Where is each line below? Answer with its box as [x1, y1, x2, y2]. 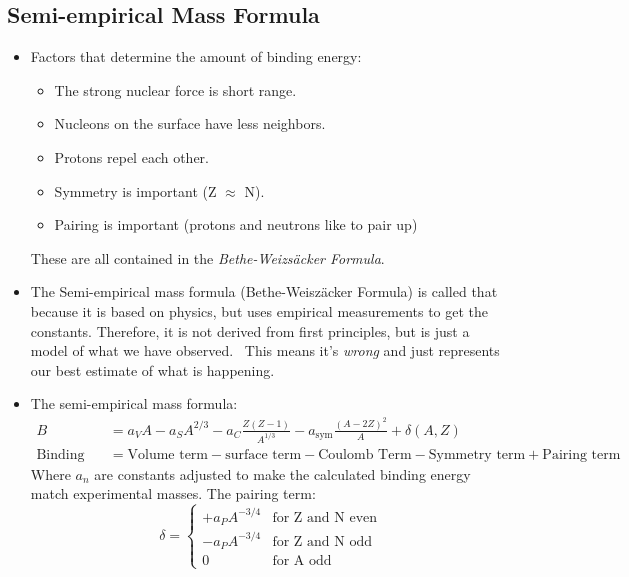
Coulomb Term [318, 447, 412, 462]
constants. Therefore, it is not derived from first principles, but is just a [30, 320, 470, 341]
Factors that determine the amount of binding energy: [30, 46, 362, 67]
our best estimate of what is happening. [30, 359, 275, 380]
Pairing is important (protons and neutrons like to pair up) [54, 214, 418, 235]
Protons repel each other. [54, 146, 209, 167]
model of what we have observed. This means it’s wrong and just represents [30, 340, 500, 361]
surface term [225, 447, 302, 462]
